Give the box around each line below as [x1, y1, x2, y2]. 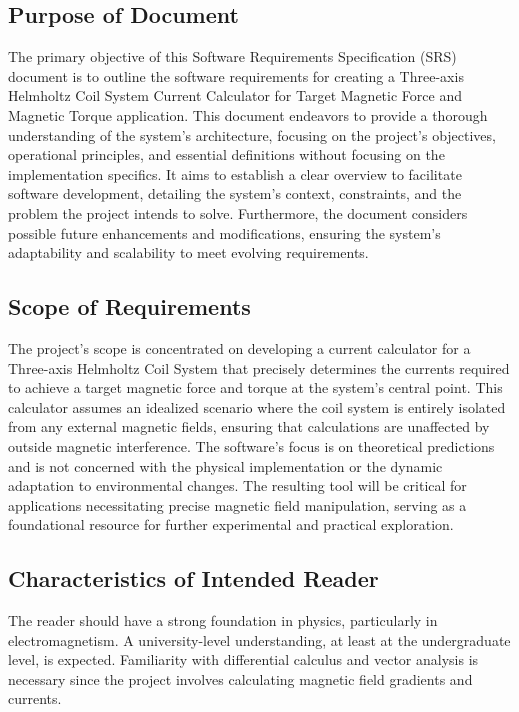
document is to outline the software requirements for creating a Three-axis [8, 65, 464, 86]
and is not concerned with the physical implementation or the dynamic [8, 455, 443, 476]
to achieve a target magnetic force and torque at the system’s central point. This [8, 377, 503, 398]
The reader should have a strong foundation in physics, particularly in [8, 610, 438, 631]
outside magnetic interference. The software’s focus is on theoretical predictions [8, 435, 495, 456]
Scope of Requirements [8, 291, 251, 322]
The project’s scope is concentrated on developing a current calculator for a [8, 337, 471, 358]
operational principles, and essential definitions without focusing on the [8, 144, 445, 165]
